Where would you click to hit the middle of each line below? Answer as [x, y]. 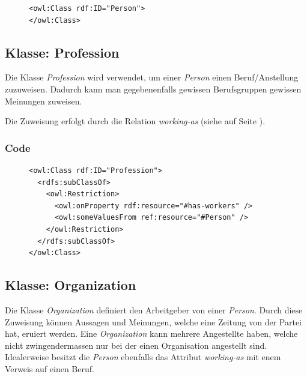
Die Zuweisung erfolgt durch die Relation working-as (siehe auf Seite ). [135, 121]
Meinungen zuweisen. [44, 101]
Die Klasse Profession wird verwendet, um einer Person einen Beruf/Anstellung [152, 77]
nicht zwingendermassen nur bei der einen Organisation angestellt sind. [136, 345]
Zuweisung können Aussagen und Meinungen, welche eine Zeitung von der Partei [153, 321]
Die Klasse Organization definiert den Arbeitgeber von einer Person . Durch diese [154, 309]
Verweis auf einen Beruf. [50, 368]
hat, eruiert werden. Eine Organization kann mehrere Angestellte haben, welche [151, 333]
